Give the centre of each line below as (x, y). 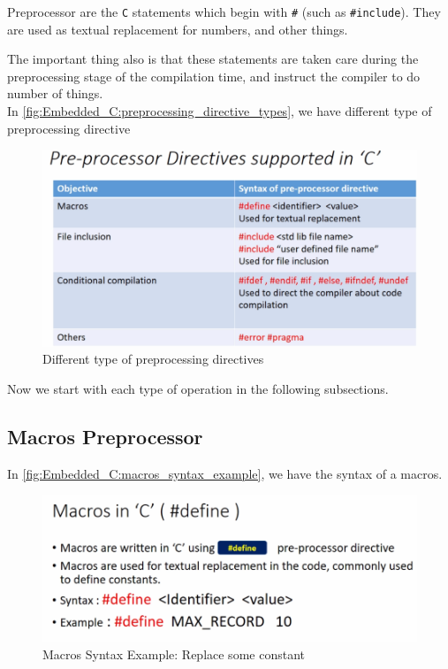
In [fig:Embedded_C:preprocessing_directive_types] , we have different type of (220, 111)
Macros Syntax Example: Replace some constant (174, 654)
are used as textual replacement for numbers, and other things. (178, 29)
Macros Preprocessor (105, 436)
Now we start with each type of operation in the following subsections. (198, 388)
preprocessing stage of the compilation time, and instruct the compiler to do (214, 76)
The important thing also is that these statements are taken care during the (213, 59)
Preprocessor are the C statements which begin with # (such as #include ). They (224, 12)
